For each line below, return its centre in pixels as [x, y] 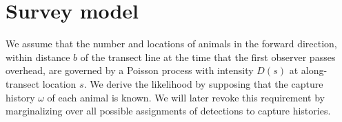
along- [314, 70]
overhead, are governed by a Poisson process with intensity [130, 70]
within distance [38, 57]
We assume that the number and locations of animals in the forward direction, [171, 44]
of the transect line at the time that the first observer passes [208, 57]
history [20, 97]
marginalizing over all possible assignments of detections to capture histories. [168, 111]
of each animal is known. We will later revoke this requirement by [186, 97]
